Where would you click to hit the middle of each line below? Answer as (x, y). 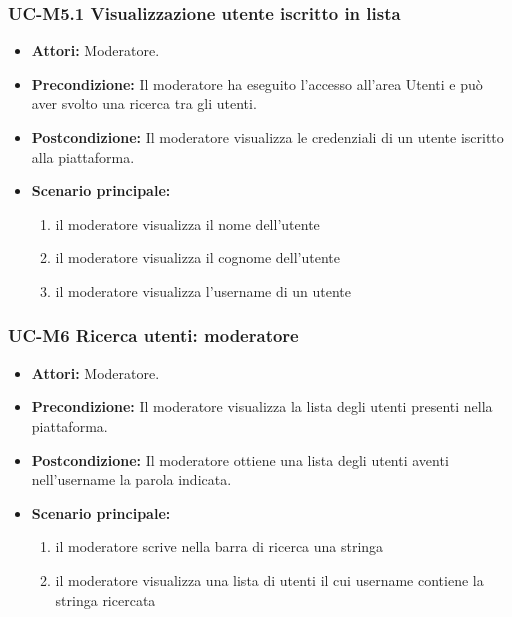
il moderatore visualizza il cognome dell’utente (198, 257)
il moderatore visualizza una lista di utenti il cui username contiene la (269, 579)
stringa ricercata (105, 599)
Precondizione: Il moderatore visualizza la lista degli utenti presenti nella (262, 406)
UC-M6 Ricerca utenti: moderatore (153, 335)
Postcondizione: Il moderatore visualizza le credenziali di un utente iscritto (267, 137)
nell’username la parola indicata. (131, 479)
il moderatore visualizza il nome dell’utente (187, 223)
